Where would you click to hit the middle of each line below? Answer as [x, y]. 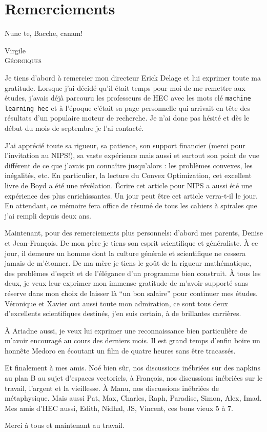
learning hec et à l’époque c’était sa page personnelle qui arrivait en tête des [127, 107]
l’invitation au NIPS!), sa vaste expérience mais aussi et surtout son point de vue [132, 155]
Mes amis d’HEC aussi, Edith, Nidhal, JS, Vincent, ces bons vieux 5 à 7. [119, 408]
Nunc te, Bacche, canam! [44, 33]
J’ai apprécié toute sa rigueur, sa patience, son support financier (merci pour [125, 145]
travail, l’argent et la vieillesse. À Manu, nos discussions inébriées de [112, 388]
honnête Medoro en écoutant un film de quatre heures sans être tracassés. [120, 350]
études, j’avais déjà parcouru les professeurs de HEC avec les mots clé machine [128, 98]
